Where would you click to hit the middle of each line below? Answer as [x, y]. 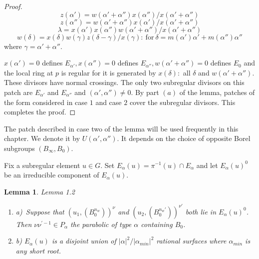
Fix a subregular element [42, 165]
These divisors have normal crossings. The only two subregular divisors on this [124, 82]
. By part [145, 92]
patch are [18, 92]
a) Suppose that [40, 211]
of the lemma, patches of [217, 92]
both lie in [201, 211]
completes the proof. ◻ [40, 112]
